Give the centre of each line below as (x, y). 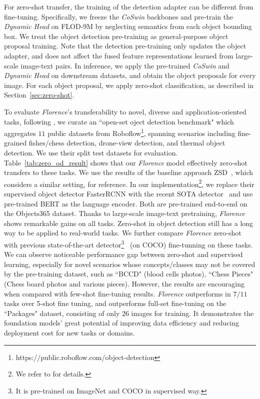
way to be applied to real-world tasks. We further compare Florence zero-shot (123, 233)
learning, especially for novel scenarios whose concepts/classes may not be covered (130, 264)
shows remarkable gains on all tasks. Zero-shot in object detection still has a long (129, 223)
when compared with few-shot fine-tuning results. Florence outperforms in (117, 293)
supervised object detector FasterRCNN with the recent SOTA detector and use (128, 193)
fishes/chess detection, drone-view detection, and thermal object (127, 143)
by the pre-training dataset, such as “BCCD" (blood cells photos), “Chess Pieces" (129, 274)
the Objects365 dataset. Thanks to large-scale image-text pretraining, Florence (125, 213)
